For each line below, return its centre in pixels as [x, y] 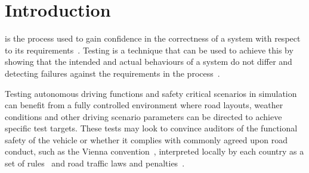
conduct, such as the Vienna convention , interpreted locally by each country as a [154, 151]
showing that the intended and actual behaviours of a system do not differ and [149, 62]
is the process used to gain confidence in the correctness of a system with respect [153, 38]
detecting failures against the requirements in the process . [112, 73]
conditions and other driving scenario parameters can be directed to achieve [143, 116]
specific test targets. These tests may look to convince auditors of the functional [151, 128]
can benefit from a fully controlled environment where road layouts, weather [144, 105]
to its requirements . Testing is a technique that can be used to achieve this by [149, 50]
